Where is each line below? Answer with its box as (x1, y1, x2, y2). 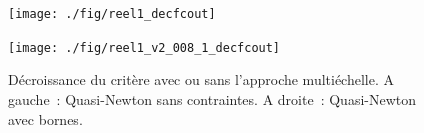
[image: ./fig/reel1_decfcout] (8, 7, 216, 21)
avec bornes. (8, 108, 83, 129)
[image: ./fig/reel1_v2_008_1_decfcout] (8, 40, 281, 55)
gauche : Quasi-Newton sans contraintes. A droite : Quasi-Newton (8, 88, 417, 109)
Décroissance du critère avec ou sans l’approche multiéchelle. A (8, 69, 394, 90)
